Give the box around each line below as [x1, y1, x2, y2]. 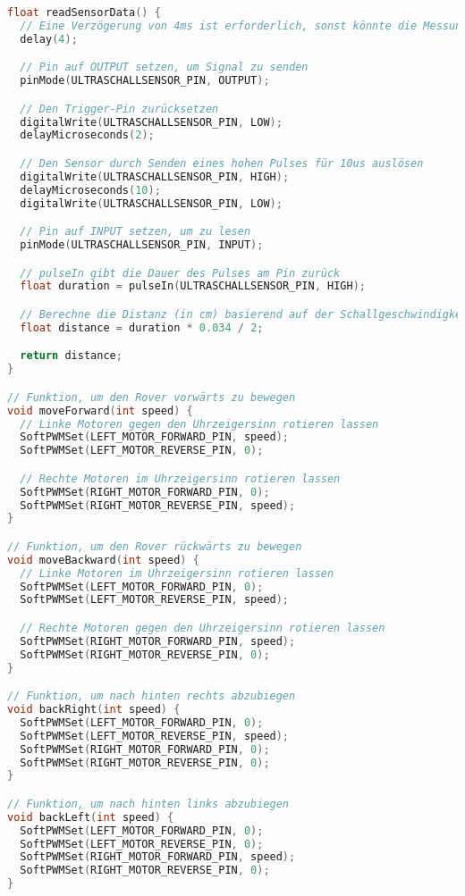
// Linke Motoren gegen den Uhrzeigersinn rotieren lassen [20, 417, 379, 431]
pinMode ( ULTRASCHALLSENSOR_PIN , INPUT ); [20, 239, 264, 251]
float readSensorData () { [7, 6, 161, 19]
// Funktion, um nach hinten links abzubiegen [7, 797, 289, 810]
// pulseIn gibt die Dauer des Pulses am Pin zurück [20, 266, 341, 280]
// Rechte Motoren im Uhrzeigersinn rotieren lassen [20, 472, 341, 485]
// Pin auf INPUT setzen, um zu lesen [20, 225, 251, 239]
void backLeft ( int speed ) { [7, 810, 174, 824]
